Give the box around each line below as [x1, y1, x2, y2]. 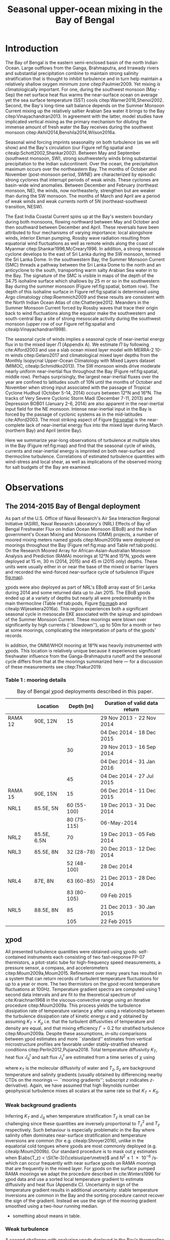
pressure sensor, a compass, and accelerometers [5, 965, 109, 971]
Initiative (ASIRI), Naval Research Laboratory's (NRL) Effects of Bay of [5, 520, 150, 526]
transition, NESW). [5, 203, 44, 209]
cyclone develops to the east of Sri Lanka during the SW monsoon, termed [5, 251, 161, 257]
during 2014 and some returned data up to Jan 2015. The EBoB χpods [5, 589, 151, 595]
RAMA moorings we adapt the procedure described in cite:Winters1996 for [5, 1171, 161, 1177]
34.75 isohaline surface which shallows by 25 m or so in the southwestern [5, 278, 160, 284]
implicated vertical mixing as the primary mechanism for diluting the [5, 118, 147, 124]
